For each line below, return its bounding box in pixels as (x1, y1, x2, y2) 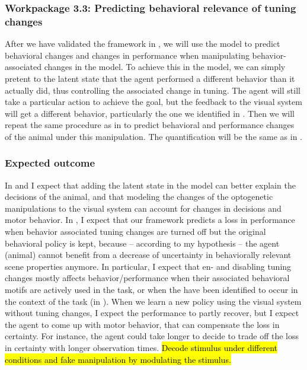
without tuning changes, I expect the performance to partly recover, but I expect (5, 307, 299, 319)
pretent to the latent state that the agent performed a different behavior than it (5, 72, 295, 84)
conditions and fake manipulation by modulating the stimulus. (5, 353, 231, 365)
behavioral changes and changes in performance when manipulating (5, 49, 250, 61)
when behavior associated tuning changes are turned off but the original (5, 225, 266, 238)
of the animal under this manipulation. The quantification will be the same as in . (5, 130, 302, 142)
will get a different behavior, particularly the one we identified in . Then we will (5, 107, 295, 119)
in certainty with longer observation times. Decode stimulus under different (5, 342, 277, 354)
